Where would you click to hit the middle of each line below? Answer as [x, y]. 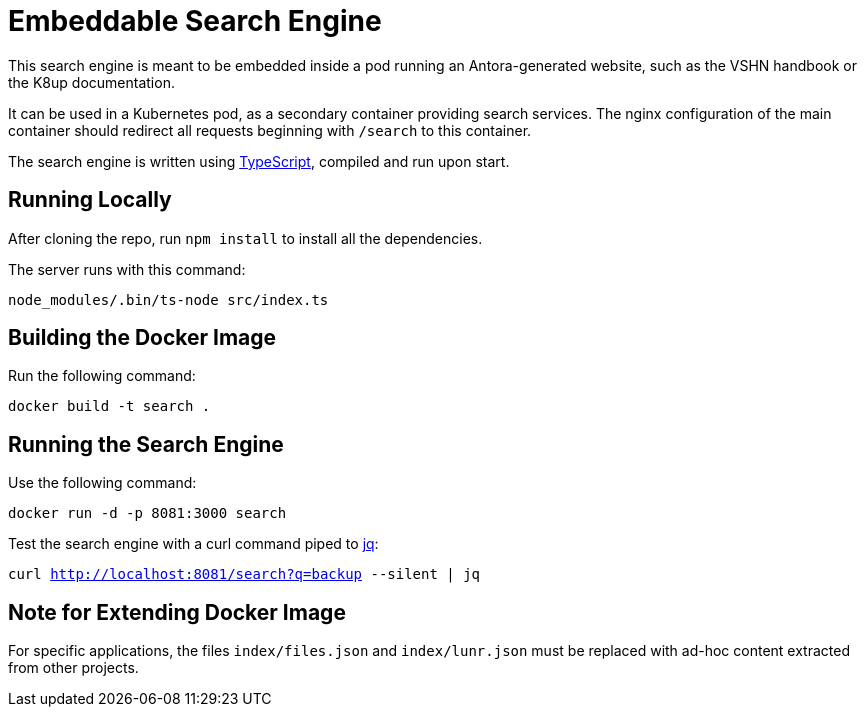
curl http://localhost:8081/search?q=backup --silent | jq [244, 574]
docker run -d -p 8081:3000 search [147, 513]
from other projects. [73, 668]
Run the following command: [102, 376]
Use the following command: [102, 483]
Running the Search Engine [146, 444]
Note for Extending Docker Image [177, 612]
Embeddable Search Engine [195, 21]
